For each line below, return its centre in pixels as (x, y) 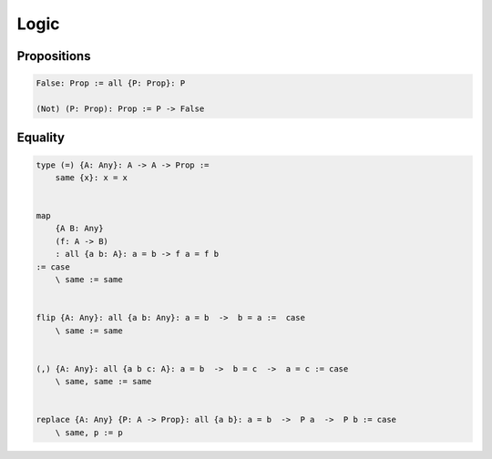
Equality (41, 138)
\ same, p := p (89, 432)
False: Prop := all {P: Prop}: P (111, 83)
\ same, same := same (103, 382)
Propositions (54, 56)
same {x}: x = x (91, 177)
